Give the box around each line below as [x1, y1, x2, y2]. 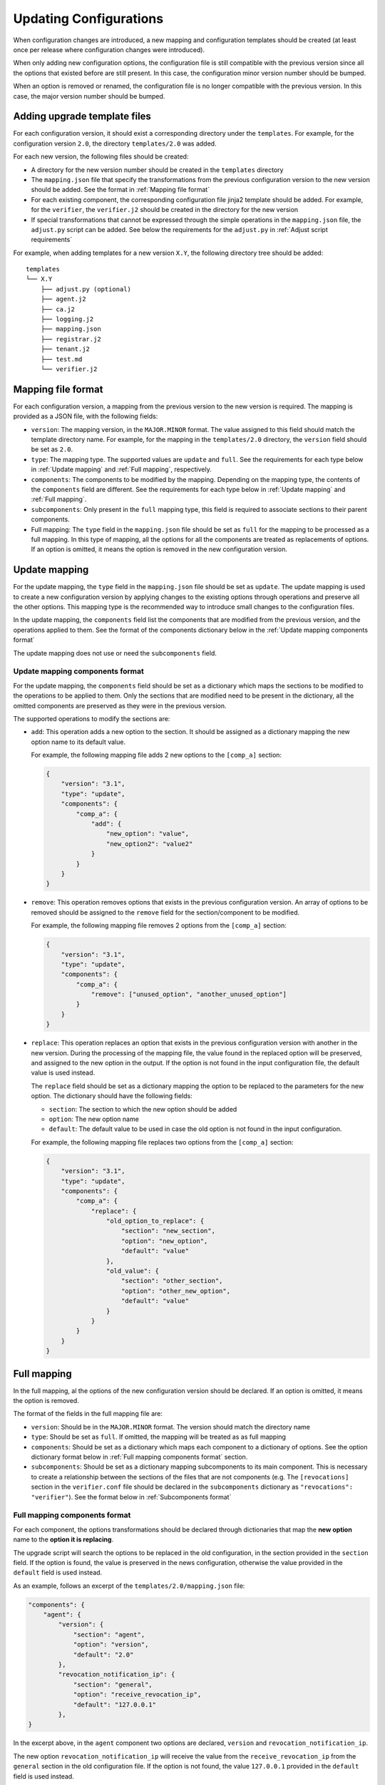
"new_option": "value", [106, 830, 189, 838]
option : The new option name [48, 1115, 139, 1123]
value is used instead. [31, 1068, 96, 1077]
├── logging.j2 [40, 315, 94, 323]
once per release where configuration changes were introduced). [13, 45, 205, 54]
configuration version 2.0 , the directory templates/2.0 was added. [13, 139, 217, 148]
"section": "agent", [73, 1630, 145, 1639]
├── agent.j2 [40, 295, 86, 303]
